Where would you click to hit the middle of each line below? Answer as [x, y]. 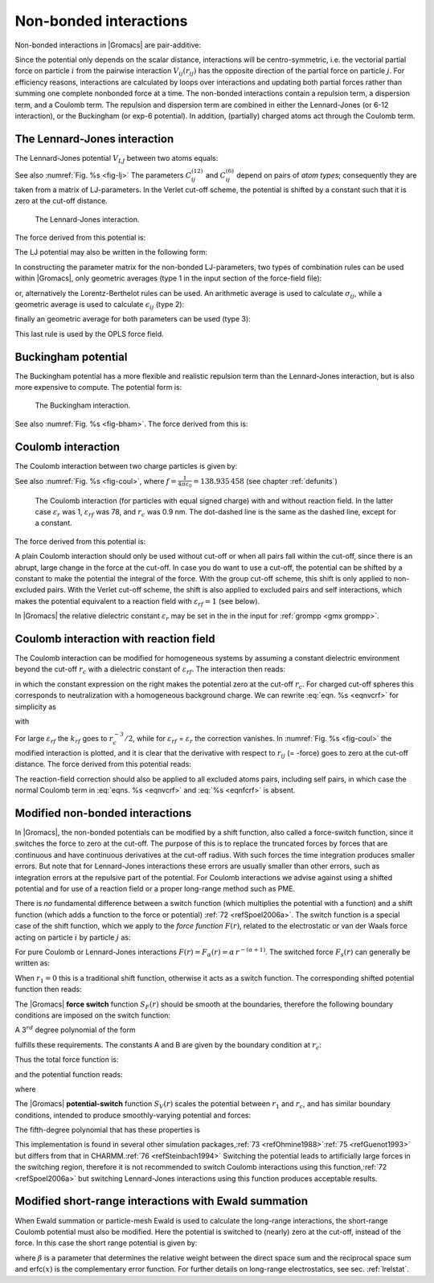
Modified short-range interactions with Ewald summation [162, 1201]
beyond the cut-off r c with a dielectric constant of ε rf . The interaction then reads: [150, 670]
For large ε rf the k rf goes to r [64, 740]
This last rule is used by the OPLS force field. [89, 334]
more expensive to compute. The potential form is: [98, 387]
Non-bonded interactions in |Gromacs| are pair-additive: [108, 45]
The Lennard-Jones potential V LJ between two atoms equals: [117, 159]
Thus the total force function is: [67, 1060]
